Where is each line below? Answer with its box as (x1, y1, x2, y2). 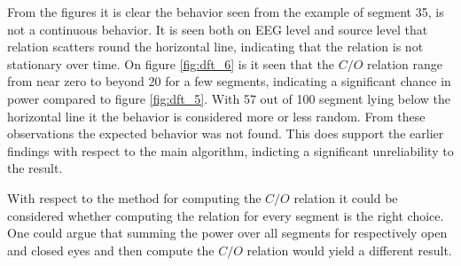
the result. (7, 159, 63, 177)
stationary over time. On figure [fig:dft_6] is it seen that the (7, 54, 335, 73)
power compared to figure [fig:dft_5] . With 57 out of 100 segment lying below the (7, 89, 450, 107)
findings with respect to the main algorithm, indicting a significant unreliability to (7, 141, 454, 160)
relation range (367, 54, 442, 73)
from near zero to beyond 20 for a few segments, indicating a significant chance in (7, 72, 451, 90)
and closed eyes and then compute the (7, 240, 215, 259)
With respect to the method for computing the (7, 188, 262, 207)
